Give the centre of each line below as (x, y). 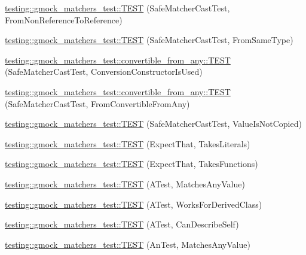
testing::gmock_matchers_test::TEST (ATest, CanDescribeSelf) (122, 224)
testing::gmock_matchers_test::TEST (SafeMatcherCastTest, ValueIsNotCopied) (153, 124)
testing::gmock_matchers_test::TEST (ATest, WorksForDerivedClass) (134, 204)
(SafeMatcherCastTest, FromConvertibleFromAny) (97, 103)
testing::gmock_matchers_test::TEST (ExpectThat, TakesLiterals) (128, 143)
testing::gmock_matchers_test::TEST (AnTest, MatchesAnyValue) (128, 244)
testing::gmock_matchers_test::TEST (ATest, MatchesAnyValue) (125, 183)
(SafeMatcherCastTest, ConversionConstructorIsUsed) (104, 72)
